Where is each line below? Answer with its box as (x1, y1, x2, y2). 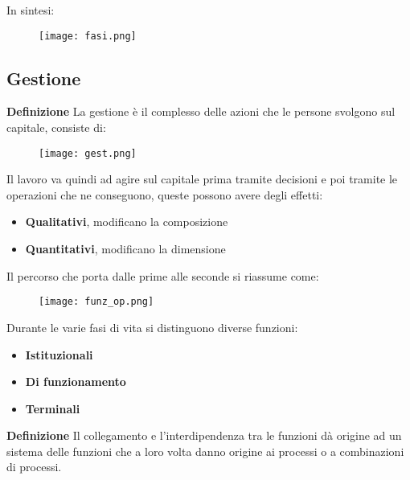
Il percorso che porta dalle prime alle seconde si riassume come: (6, 267, 319, 284)
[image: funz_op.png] (39, 296, 154, 308)
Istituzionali (25, 346, 93, 363)
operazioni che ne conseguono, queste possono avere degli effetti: (6, 186, 323, 203)
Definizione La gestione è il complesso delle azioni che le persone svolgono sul (6, 103, 396, 120)
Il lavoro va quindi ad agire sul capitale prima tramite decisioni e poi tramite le (6, 170, 398, 187)
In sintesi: (6, 2, 55, 18)
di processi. (6, 458, 62, 475)
